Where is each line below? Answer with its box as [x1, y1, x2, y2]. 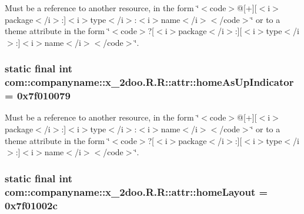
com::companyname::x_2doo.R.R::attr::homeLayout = [5, 184, 268, 199]
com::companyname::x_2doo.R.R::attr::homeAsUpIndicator [5, 75, 294, 89]
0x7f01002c [5, 198, 58, 212]
